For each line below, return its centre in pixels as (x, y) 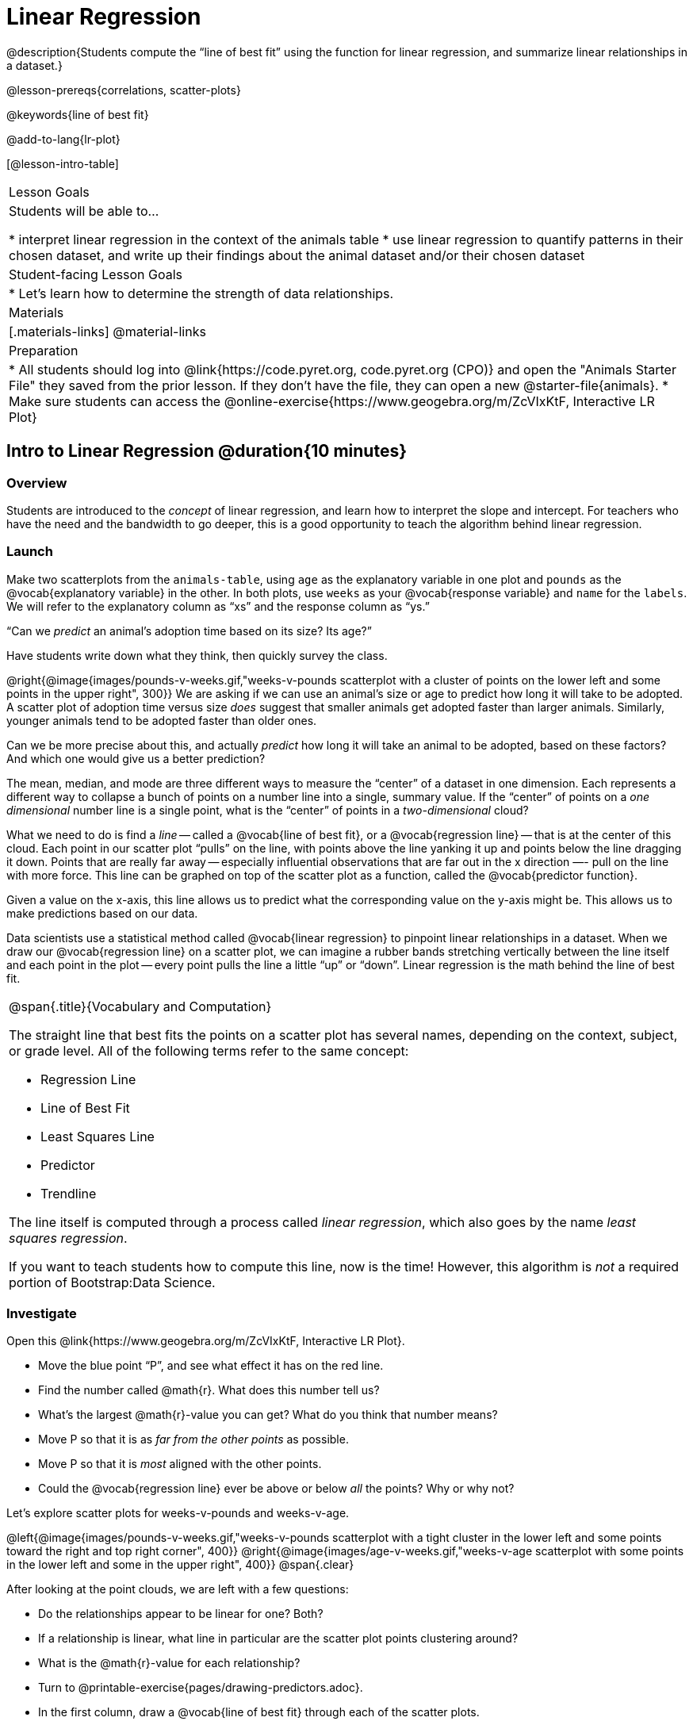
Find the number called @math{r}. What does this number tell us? (209, 1390)
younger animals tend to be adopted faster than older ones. (162, 720)
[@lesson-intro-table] (63, 163)
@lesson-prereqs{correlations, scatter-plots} (124, 90)
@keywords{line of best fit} (78, 114)
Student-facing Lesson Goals (96, 274)
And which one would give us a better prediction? (136, 758)
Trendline (69, 1193)
